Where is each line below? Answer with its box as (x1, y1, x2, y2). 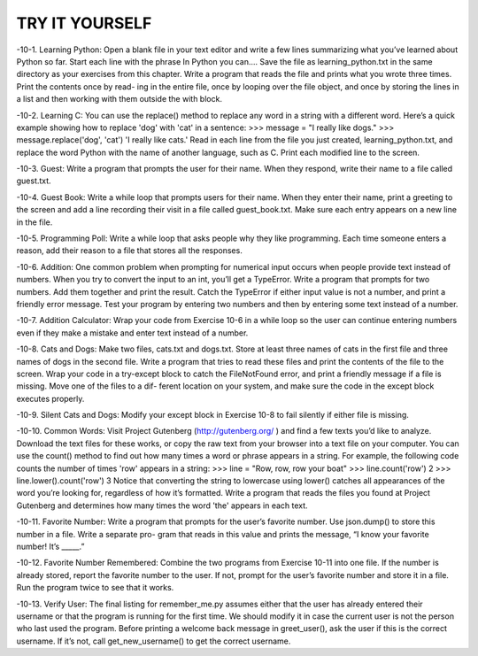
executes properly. (16, 393, 85, 404)
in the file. (16, 217, 53, 228)
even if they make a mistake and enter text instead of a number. (16, 328, 249, 338)
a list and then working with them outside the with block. (16, 94, 223, 104)
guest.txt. (16, 175, 52, 186)
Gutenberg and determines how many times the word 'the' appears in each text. (16, 500, 309, 511)
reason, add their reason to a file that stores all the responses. (16, 245, 243, 256)
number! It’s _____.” (16, 541, 85, 552)
